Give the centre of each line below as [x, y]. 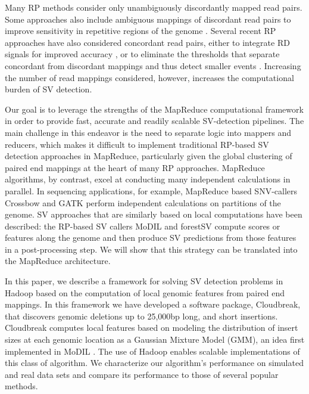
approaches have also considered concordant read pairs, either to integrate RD [147, 42]
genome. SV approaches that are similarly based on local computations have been [154, 214]
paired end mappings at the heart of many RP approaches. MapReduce [135, 167]
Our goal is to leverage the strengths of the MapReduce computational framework [154, 109]
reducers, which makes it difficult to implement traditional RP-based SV [137, 144]
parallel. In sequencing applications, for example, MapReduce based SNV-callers [151, 190]
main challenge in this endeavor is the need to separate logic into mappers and [148, 132]
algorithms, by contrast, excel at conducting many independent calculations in [148, 179]
